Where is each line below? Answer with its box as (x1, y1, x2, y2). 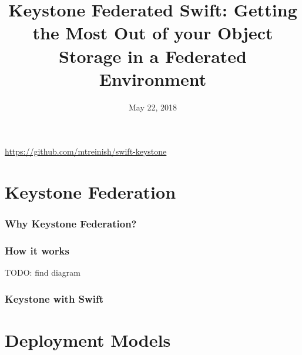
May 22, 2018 (128, 101, 177, 113)
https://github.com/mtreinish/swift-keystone (5, 145, 167, 158)
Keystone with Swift (5, 291, 103, 306)
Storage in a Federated (58, 43, 247, 68)
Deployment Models (5, 327, 171, 351)
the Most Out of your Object (32, 21, 273, 45)
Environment (99, 66, 207, 91)
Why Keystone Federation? (5, 216, 137, 231)
